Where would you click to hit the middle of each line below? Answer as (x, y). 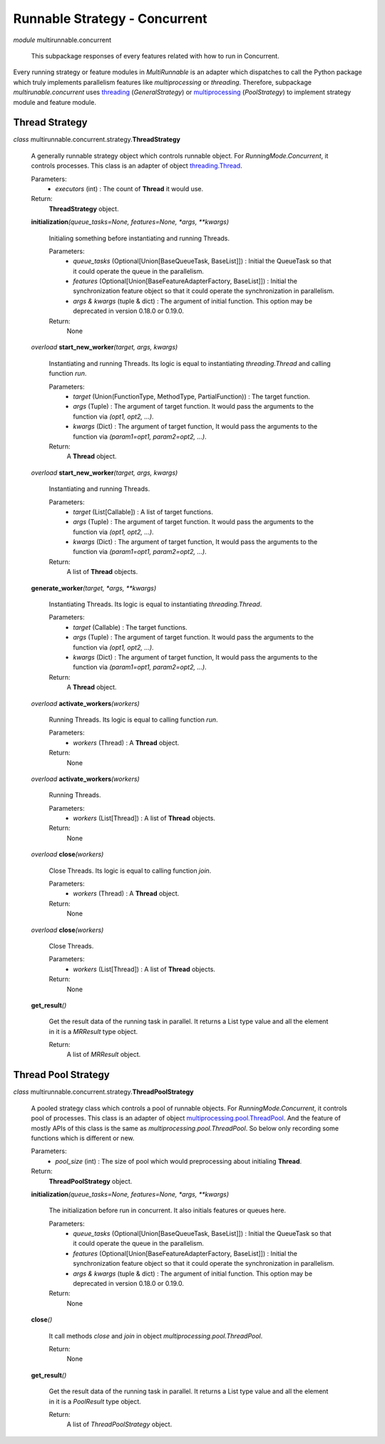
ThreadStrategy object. (84, 209)
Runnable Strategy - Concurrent (110, 19)
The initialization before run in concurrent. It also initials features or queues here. (168, 1210)
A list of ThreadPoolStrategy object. (119, 1424)
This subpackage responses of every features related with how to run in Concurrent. (155, 56)
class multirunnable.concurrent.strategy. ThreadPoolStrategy (103, 1092)
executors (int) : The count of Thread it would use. (129, 188)
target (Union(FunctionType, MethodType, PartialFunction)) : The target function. (191, 396)
